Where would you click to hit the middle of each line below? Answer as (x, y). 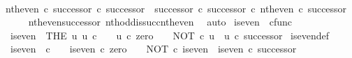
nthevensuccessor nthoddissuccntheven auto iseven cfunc (160, 22)
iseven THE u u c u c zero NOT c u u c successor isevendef (170, 35)
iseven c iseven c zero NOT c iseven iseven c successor (153, 49)
